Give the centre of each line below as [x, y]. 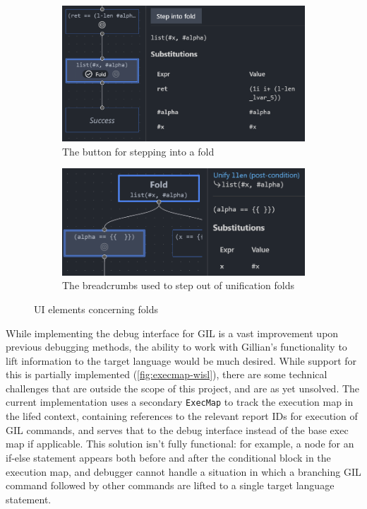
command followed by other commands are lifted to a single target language [170, 485]
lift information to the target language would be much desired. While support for [181, 360]
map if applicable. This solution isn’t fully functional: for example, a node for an [180, 444]
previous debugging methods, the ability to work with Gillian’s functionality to [176, 347]
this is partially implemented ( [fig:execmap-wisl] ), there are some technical [167, 374]
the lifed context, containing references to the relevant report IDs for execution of [182, 416]
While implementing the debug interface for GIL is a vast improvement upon [172, 333]
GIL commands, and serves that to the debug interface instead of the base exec [177, 429]
